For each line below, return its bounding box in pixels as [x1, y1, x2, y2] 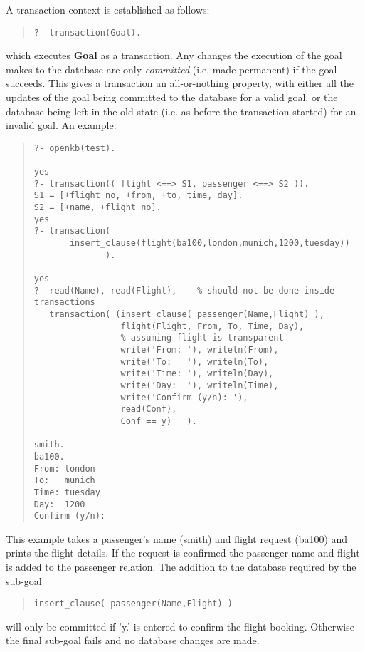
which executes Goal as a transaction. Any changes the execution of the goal [6, 48, 342, 63]
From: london [33, 463, 95, 474]
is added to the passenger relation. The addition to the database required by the [6, 559, 356, 574]
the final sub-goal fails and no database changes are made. [6, 633, 260, 648]
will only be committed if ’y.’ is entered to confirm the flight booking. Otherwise [6, 619, 354, 633]
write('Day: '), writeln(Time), [120, 380, 279, 390]
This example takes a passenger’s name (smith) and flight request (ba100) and [6, 531, 348, 546]
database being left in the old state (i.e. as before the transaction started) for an [6, 103, 356, 118]
